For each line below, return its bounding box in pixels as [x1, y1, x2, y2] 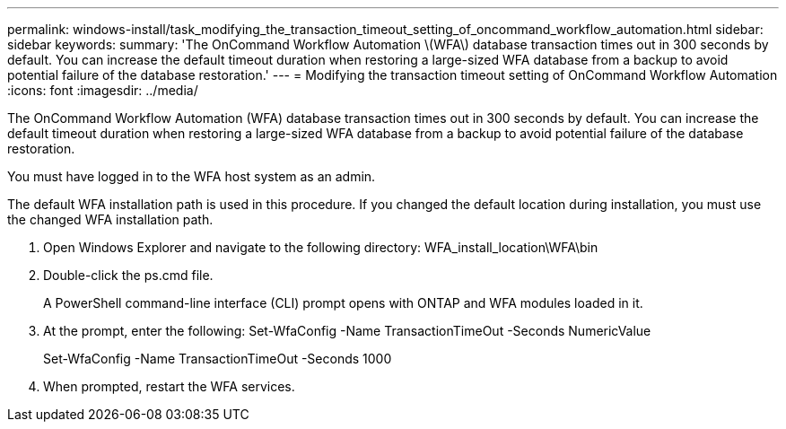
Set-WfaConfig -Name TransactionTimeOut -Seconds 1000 [43, 351, 392, 366]
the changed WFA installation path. [7, 212, 214, 227]
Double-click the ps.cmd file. [43, 267, 214, 283]
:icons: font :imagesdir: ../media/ [7, 83, 198, 98]
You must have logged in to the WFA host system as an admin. [7, 169, 376, 184]
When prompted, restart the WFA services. [43, 379, 295, 394]
